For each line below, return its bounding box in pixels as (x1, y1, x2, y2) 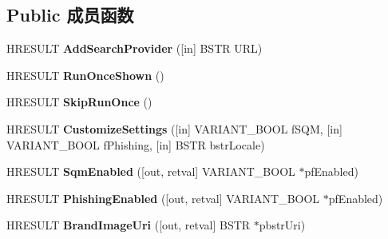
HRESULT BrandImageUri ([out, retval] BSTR (6, 217, 251, 233)
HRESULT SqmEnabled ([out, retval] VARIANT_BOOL (6, 163, 295, 180)
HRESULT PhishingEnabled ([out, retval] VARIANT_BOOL (6, 189, 320, 206)
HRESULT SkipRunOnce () (6, 94, 152, 110)
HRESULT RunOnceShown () (6, 66, 164, 83)
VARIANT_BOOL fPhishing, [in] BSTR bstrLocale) (6, 136, 265, 153)
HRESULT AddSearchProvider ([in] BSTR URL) (6, 40, 263, 57)
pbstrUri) (259, 217, 306, 233)
